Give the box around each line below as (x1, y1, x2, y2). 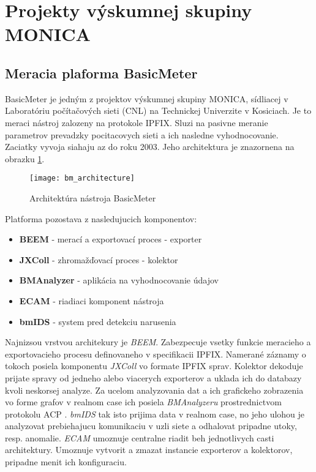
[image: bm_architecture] (29, 174, 135, 183)
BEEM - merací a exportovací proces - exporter (19, 233, 202, 245)
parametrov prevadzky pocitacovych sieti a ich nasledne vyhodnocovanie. (5, 128, 279, 141)
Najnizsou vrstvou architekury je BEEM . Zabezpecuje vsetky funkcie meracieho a (5, 335, 311, 348)
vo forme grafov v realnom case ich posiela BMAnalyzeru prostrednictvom (5, 395, 282, 408)
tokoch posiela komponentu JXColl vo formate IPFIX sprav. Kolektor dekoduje (5, 359, 303, 372)
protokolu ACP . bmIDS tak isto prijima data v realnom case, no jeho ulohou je (5, 407, 305, 420)
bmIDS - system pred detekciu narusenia (19, 315, 176, 328)
